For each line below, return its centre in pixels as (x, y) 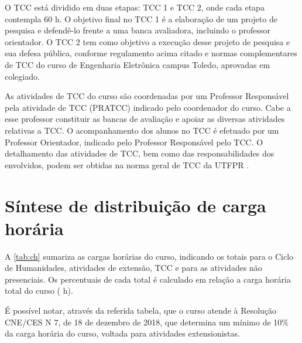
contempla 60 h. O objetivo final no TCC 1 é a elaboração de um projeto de (141, 18)
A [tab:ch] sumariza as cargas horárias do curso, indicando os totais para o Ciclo (149, 256)
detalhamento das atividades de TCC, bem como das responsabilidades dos (140, 153)
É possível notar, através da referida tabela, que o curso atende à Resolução (141, 310)
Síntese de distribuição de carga (135, 205)
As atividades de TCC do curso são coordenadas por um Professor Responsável (147, 96)
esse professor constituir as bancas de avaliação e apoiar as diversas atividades (145, 119)
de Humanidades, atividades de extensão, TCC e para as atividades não (133, 268)
